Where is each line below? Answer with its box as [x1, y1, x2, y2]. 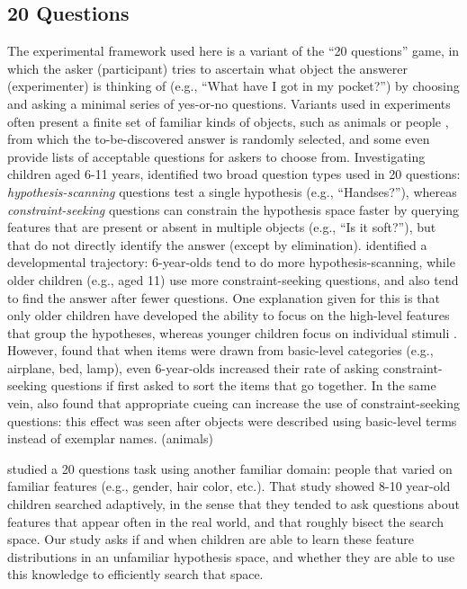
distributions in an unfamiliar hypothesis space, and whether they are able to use [7, 547, 455, 566]
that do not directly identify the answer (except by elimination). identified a [7, 235, 427, 254]
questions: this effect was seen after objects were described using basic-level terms [7, 411, 457, 430]
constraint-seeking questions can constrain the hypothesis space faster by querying [7, 200, 460, 219]
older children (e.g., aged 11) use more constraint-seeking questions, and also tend [7, 270, 459, 289]
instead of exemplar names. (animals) [7, 429, 213, 448]
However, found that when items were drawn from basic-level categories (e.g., [7, 341, 434, 360]
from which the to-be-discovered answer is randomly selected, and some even [7, 129, 430, 148]
